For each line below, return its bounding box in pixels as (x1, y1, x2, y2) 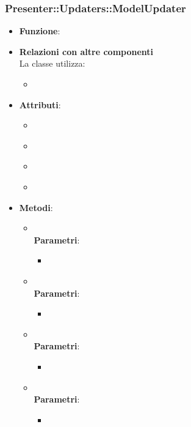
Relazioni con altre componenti (19, 45, 154, 58)
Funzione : (19, 24, 60, 37)
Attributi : (19, 98, 61, 111)
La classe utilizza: (19, 57, 85, 70)
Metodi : (19, 201, 53, 213)
